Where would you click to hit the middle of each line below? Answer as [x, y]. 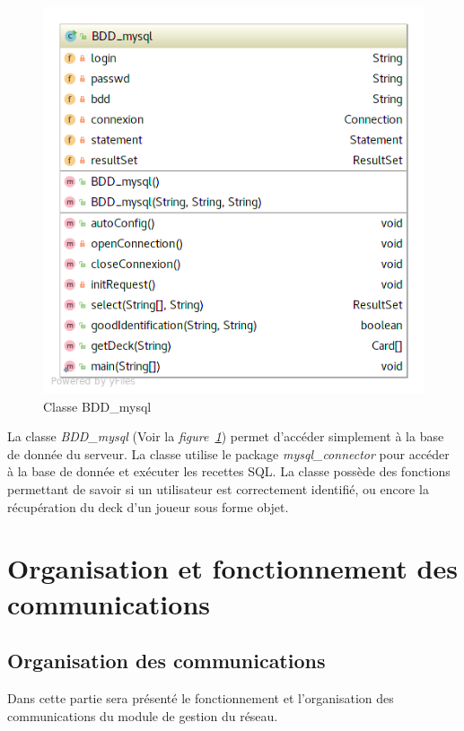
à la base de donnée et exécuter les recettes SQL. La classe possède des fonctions [229, 471]
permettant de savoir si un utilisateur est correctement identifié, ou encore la [218, 488]
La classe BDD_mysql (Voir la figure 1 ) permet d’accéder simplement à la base [226, 436]
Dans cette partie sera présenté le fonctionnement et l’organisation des [201, 697]
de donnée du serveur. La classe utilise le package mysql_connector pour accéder [228, 453]
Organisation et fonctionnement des [232, 568]
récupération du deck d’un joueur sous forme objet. [148, 506]
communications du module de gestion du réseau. [143, 715]
